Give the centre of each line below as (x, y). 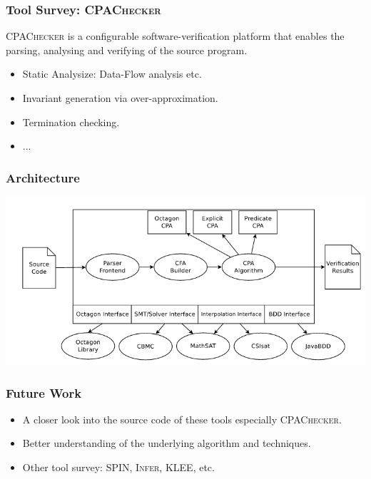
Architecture (43, 177)
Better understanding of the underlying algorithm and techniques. (167, 443)
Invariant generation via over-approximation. (120, 98)
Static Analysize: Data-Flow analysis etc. (112, 74)
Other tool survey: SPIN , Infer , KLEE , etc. (118, 467)
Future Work (44, 392)
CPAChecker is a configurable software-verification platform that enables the (175, 36)
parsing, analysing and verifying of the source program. (127, 50)
